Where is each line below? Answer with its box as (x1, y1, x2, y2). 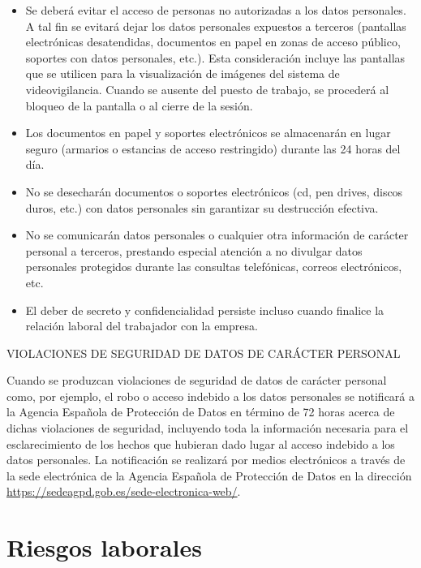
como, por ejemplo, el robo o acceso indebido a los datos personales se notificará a (6, 387, 415, 404)
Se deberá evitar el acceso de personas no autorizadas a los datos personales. (25, 2, 406, 18)
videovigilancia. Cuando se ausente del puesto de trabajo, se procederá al (25, 80, 389, 97)
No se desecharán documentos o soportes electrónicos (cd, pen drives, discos (25, 183, 403, 200)
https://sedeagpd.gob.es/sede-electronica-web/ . (6, 483, 241, 500)
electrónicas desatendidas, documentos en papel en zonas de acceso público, (25, 33, 401, 50)
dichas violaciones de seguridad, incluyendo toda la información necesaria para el (6, 420, 409, 437)
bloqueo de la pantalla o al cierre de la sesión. (25, 97, 253, 114)
